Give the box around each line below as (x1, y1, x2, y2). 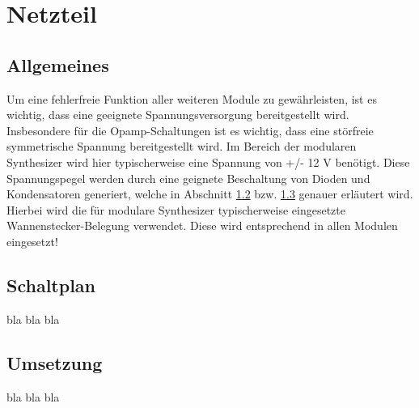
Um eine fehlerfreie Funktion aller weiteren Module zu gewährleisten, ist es (6, 90, 377, 107)
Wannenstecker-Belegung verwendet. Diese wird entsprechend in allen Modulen (6, 217, 398, 234)
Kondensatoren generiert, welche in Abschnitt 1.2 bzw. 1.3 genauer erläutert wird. (6, 185, 413, 202)
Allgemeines (6, 52, 109, 77)
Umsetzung (6, 350, 103, 375)
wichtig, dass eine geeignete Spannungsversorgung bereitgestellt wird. (6, 106, 349, 123)
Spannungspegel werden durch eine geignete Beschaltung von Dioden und (6, 169, 370, 186)
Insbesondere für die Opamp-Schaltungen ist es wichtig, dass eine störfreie (6, 121, 374, 138)
